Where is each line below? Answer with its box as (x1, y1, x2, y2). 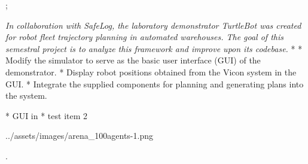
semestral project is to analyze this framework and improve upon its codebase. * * (5, 42, 303, 54)
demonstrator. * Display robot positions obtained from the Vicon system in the (5, 65, 297, 78)
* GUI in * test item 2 (5, 109, 88, 122)
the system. (5, 89, 47, 102)
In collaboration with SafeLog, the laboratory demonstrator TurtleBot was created (5, 19, 301, 31)
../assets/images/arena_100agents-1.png (5, 129, 153, 142)
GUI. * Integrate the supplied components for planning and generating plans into (5, 77, 304, 90)
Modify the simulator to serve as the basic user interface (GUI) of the (5, 54, 261, 66)
